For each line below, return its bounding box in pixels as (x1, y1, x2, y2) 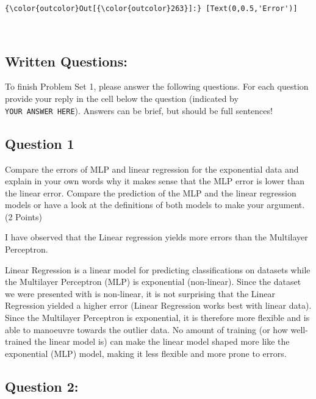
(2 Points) (5, 210, 42, 223)
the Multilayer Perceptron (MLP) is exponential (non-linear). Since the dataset (5, 275, 301, 288)
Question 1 (5, 134, 74, 153)
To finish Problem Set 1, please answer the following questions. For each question (5, 80, 309, 93)
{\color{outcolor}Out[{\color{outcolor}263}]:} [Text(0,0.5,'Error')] (5, 4, 298, 13)
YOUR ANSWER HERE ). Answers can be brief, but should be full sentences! (5, 104, 273, 117)
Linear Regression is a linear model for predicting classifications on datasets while (5, 263, 311, 276)
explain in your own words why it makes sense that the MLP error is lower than (5, 174, 304, 187)
